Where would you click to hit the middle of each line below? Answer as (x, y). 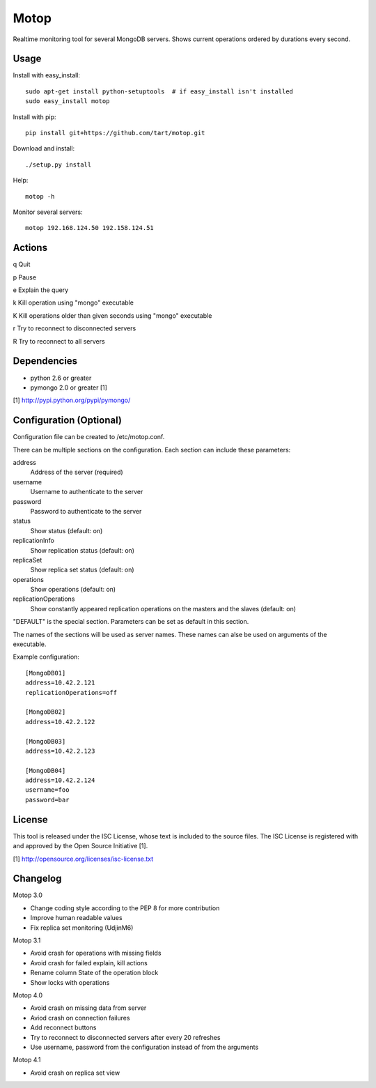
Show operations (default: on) (73, 590)
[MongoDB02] (46, 712)
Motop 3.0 (28, 895)
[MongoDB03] (46, 741)
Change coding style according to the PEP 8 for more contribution (125, 908)
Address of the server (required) (77, 472)
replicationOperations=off (71, 692)
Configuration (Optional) (67, 421)
